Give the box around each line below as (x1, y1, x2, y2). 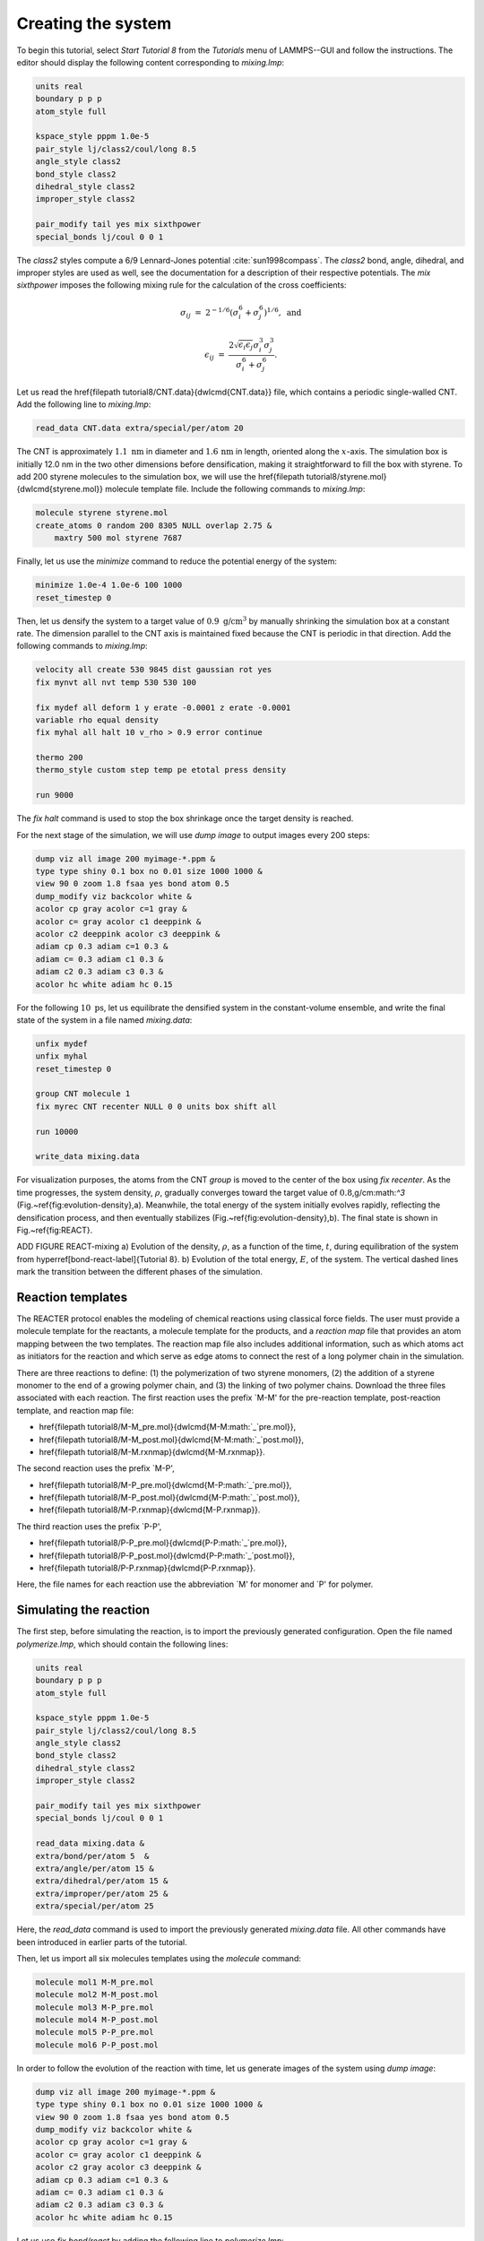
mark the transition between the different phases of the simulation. (16, 1267, 264, 1277)
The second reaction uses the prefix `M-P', (16, 1463, 175, 1474)
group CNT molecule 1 (35, 1089, 131, 1099)
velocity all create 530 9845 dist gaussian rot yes (35, 664, 272, 675)
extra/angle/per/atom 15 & (35, 1863, 154, 1873)
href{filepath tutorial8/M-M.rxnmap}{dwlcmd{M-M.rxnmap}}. (39, 1446, 265, 1457)
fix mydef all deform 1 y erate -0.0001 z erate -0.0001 (35, 702, 291, 713)
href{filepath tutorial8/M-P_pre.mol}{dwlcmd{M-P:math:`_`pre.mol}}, (39, 1479, 292, 1490)
